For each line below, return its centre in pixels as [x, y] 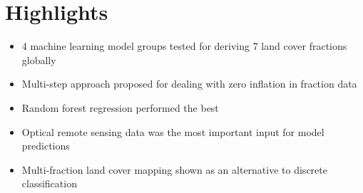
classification [49, 183]
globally [39, 59]
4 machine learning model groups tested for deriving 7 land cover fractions [184, 46]
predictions [46, 146]
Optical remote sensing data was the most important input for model [173, 131]
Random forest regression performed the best [120, 107]
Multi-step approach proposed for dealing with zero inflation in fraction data [189, 84]
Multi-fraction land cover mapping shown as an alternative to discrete [174, 169]
